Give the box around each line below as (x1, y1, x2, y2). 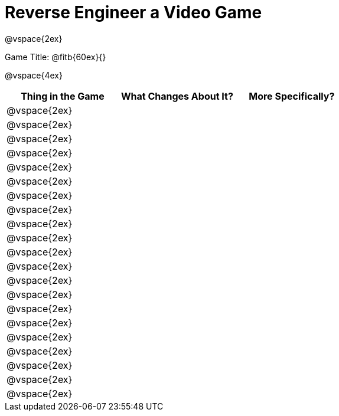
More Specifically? (249, 90, 335, 102)
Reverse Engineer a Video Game (5, 2, 262, 22)
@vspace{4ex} (5, 70, 63, 80)
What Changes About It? (120, 90, 233, 102)
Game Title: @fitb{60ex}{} (5, 51, 106, 62)
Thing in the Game (21, 90, 105, 102)
